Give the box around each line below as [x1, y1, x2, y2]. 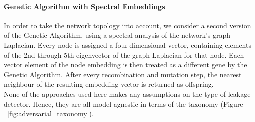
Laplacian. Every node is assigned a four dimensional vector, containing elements [4, 39, 251, 50]
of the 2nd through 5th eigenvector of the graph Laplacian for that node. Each [4, 49, 244, 60]
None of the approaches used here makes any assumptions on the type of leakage [4, 88, 251, 99]
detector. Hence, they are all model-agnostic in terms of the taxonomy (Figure [4, 98, 243, 109]
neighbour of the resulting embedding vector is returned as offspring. [4, 79, 214, 89]
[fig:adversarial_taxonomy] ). [7, 108, 94, 119]
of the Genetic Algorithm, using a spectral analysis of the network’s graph [4, 30, 231, 40]
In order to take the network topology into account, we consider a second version [4, 20, 251, 30]
